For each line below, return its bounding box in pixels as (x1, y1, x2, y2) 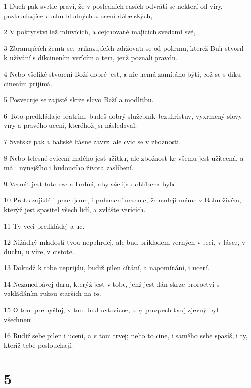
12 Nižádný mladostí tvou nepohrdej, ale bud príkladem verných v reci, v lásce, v (4, 237, 246, 247)
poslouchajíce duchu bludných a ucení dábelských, (4, 10, 153, 20)
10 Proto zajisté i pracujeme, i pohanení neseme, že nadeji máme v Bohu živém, (4, 195, 241, 205)
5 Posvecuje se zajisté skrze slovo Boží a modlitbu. (4, 94, 154, 105)
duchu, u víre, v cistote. (4, 246, 74, 256)
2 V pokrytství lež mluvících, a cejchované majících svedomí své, (4, 27, 196, 37)
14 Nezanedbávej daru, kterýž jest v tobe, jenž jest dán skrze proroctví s (4, 279, 220, 289)
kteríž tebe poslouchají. (4, 340, 73, 350)
